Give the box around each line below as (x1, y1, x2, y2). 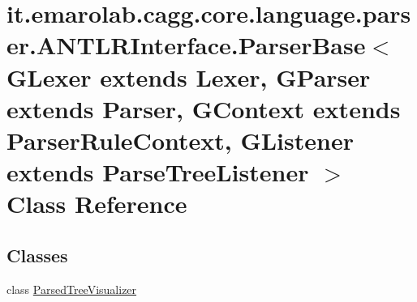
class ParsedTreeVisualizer (6, 280, 137, 297)
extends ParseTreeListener (6, 155, 309, 189)
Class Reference (6, 187, 187, 220)
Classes (6, 242, 68, 267)
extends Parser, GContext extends (6, 91, 401, 125)
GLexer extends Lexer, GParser (6, 60, 371, 93)
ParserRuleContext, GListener (6, 123, 354, 156)
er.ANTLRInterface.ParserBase (6, 28, 366, 62)
